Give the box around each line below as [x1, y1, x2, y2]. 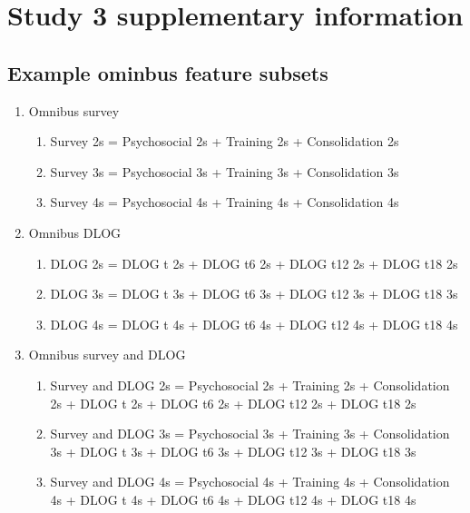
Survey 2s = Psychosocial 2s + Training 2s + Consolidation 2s [50, 132, 399, 151]
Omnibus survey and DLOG [28, 345, 186, 364]
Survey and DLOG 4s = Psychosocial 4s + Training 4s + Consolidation [50, 472, 450, 491]
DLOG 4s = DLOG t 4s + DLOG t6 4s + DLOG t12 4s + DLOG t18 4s [50, 314, 458, 333]
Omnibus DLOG [28, 222, 122, 242]
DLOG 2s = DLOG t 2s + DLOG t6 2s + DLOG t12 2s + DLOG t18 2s [50, 253, 458, 272]
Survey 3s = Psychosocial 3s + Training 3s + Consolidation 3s [50, 162, 399, 181]
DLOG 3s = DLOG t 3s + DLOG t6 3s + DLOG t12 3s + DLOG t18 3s [50, 284, 458, 303]
